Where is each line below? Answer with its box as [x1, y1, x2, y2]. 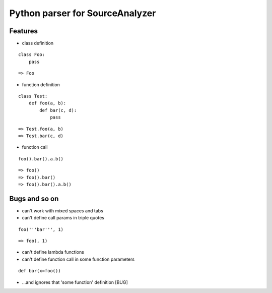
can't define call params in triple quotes [22, 215, 104, 221]
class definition [22, 40, 54, 46]
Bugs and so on [9, 194, 59, 203]
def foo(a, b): [28, 100, 66, 106]
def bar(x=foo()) [18, 268, 61, 274]
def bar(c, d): [39, 107, 77, 113]
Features [9, 27, 38, 35]
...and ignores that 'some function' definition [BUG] [22, 279, 128, 285]
